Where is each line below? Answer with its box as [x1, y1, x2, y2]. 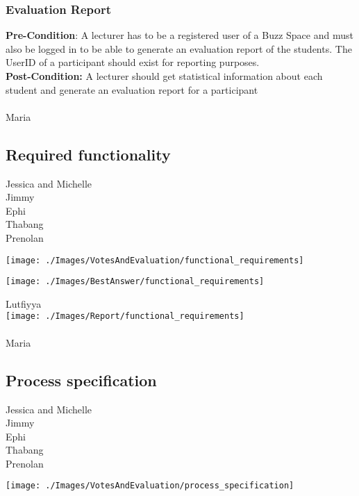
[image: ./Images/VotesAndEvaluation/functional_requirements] [6, 255, 304, 265]
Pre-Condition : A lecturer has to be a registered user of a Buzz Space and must [6, 28, 353, 42]
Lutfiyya [6, 296, 42, 311]
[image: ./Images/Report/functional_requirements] [6, 311, 244, 322]
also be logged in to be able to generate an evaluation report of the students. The [6, 41, 352, 56]
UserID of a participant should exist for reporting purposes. [6, 55, 260, 69]
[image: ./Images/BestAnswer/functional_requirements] [6, 276, 265, 287]
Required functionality [6, 143, 171, 165]
